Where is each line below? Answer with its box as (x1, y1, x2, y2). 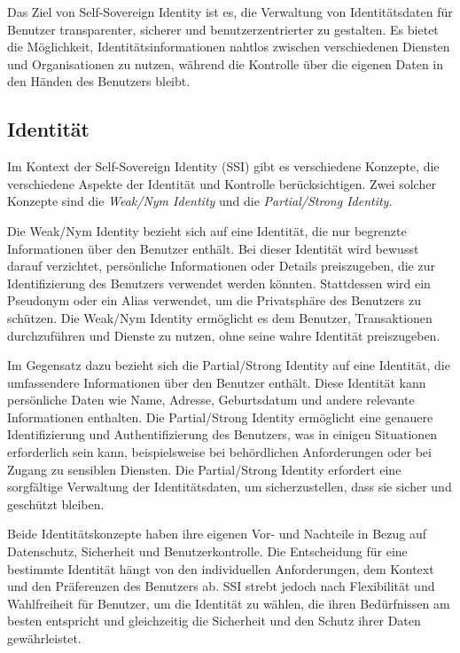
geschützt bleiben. (7, 494, 105, 513)
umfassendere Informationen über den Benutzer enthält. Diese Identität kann (7, 373, 426, 391)
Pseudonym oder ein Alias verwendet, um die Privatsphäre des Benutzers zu (7, 291, 422, 310)
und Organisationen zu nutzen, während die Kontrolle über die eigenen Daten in (7, 54, 444, 73)
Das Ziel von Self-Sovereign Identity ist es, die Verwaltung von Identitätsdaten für (7, 3, 453, 20)
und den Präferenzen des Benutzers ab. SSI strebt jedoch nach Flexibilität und (7, 577, 435, 595)
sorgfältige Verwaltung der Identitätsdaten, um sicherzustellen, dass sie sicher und (7, 477, 452, 496)
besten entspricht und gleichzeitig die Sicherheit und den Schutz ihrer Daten (7, 611, 421, 630)
